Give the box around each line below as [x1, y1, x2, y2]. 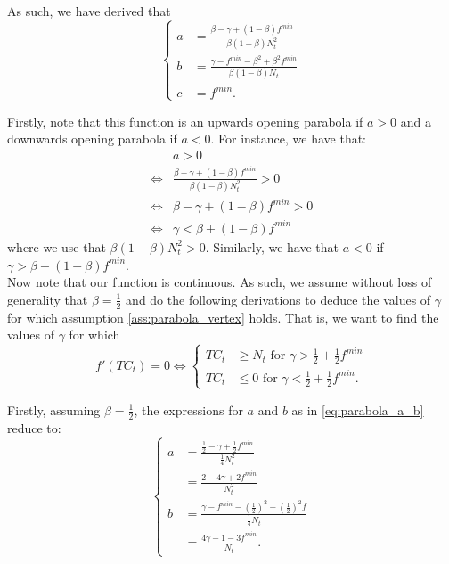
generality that [7, 290, 88, 308]
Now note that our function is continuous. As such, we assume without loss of [7, 273, 432, 291]
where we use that [7, 237, 106, 256]
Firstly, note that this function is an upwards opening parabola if [7, 111, 363, 130]
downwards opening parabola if [7, 129, 177, 148]
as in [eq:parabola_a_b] [291, 400, 424, 419]
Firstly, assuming [7, 400, 101, 419]
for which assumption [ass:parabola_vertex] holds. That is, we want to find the [7, 307, 439, 326]
